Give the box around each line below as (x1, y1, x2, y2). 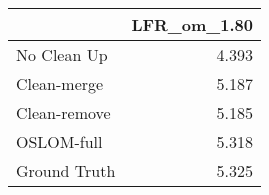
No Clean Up (16, 43, 108, 66)
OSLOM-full (16, 130, 103, 153)
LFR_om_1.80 (131, 13, 253, 36)
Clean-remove (16, 101, 111, 124)
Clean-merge (16, 72, 104, 95)
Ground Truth (16, 159, 116, 182)
